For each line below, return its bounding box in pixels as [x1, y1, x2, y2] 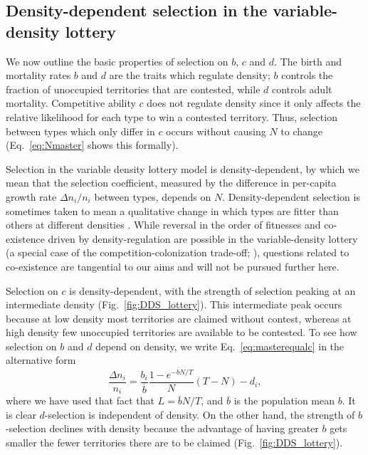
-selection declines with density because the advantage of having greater [6, 421, 319, 436]
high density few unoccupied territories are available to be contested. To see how [6, 325, 357, 340]
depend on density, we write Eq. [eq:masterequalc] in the [95, 338, 345, 353]
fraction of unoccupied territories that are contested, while [6, 81, 261, 96]
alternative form [6, 352, 76, 367]
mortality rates [6, 68, 71, 83]
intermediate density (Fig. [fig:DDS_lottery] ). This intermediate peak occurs [6, 297, 342, 312]
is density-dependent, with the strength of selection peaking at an [69, 283, 356, 298]
